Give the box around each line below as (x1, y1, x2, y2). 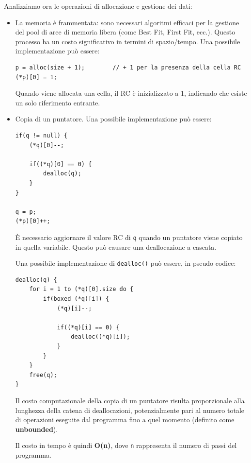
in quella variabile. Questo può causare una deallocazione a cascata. (15, 241, 217, 252)
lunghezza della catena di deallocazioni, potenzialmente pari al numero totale (15, 405, 244, 415)
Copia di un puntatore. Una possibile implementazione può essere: (15, 114, 212, 124)
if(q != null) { (15, 132, 68, 139)
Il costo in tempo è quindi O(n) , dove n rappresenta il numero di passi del (15, 440, 237, 450)
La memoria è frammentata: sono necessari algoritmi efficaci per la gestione (15, 17, 239, 27)
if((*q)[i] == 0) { (57, 324, 120, 331)
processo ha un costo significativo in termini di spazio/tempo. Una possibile (15, 36, 240, 46)
